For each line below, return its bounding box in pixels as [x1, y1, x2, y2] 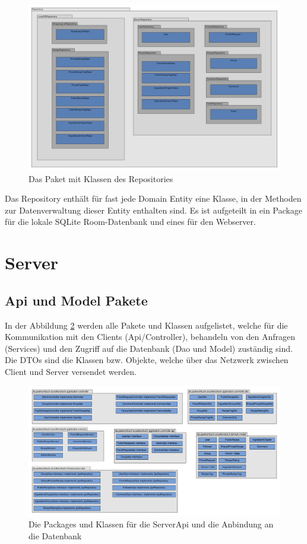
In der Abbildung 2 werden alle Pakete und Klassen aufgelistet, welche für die [5, 319, 288, 331]
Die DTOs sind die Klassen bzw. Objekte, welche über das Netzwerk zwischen [5, 354, 289, 366]
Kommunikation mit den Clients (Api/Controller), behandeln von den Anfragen [5, 330, 296, 343]
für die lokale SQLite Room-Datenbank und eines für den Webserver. [5, 215, 256, 228]
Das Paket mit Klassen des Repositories [29, 172, 173, 184]
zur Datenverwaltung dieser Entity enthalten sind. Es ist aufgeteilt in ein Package [5, 203, 302, 216]
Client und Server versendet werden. [5, 365, 137, 377]
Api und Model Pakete [5, 291, 148, 309]
